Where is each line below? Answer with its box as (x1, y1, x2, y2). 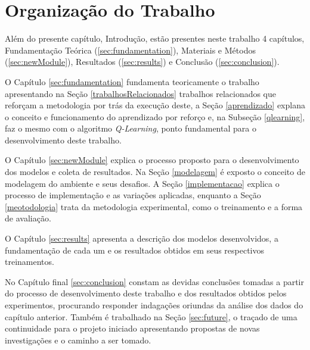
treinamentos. (5, 255, 54, 268)
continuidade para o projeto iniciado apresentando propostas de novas (5, 322, 260, 335)
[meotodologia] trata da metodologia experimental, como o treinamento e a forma (5, 200, 303, 212)
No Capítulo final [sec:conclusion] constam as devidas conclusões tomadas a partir (5, 275, 304, 287)
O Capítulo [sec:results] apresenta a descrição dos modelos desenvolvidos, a (5, 232, 278, 245)
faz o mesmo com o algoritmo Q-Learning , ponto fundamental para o (5, 122, 256, 135)
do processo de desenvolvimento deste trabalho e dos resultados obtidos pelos (5, 287, 287, 299)
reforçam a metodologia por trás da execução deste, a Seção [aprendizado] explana (5, 99, 305, 111)
